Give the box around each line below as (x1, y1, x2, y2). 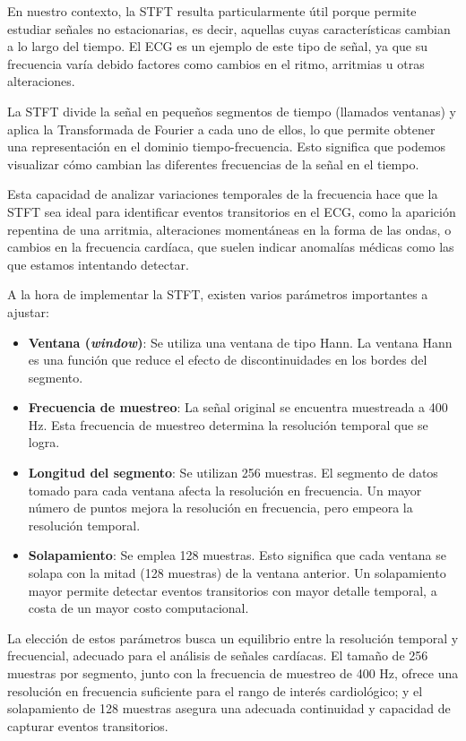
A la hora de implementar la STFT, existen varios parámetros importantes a (7, 285, 428, 304)
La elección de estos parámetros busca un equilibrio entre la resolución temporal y (7, 628, 459, 647)
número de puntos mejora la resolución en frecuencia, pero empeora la (28, 498, 413, 517)
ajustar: (7, 302, 49, 321)
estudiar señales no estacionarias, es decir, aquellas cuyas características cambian (7, 19, 451, 38)
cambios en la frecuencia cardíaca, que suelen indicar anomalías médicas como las (7, 237, 454, 256)
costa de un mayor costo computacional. (28, 599, 249, 617)
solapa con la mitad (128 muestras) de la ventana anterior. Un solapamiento (28, 564, 446, 582)
